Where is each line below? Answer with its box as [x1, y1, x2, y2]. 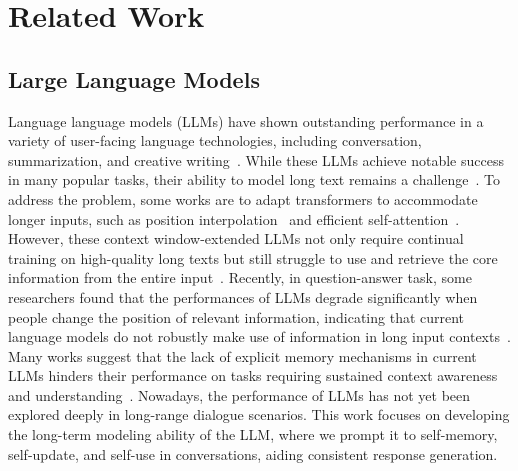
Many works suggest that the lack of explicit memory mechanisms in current [8, 345, 477, 366]
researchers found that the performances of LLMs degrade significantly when [8, 286, 478, 307]
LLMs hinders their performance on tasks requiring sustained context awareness [8, 365, 498, 386]
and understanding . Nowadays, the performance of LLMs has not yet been [8, 384, 471, 405]
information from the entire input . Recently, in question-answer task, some [8, 267, 472, 288]
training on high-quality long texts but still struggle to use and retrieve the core [8, 247, 498, 268]
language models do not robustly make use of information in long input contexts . [8, 326, 511, 347]
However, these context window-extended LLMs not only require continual [8, 228, 464, 249]
